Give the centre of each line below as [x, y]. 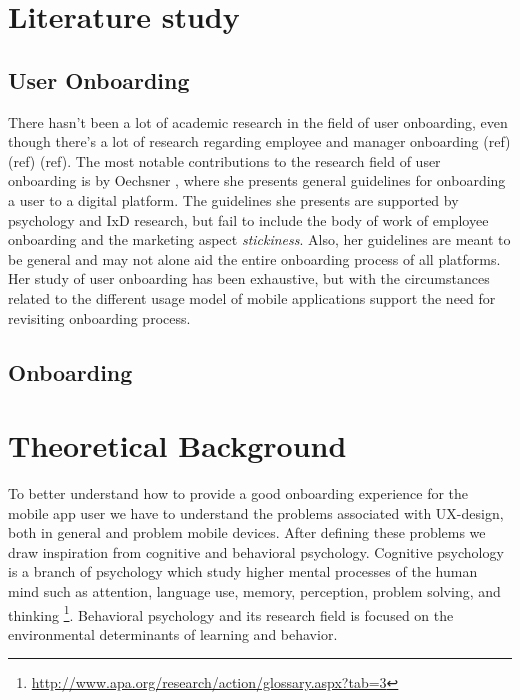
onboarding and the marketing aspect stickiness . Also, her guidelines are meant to [259, 239]
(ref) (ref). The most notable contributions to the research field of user [224, 160]
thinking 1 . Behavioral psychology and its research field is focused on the [231, 613]
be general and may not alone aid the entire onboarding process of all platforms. [254, 258]
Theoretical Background [177, 445]
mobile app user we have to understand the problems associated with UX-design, [256, 512]
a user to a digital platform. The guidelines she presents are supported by [233, 199]
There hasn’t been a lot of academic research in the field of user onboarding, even [258, 121]
